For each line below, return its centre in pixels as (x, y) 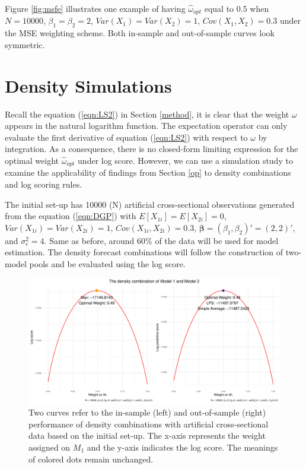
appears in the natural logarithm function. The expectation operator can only (146, 126)
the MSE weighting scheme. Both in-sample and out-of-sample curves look (140, 33)
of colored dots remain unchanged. (91, 459)
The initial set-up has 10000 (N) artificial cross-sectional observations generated (150, 204)
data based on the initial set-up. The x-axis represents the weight (147, 435)
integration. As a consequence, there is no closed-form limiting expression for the (152, 149)
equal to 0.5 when (237, 8)
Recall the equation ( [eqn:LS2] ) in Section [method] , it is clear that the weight (147, 114)
